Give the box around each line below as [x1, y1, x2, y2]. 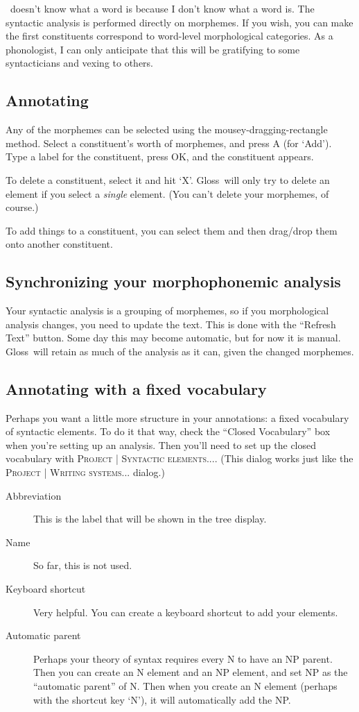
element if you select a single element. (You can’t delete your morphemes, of [6, 186, 329, 201]
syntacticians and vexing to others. [6, 56, 153, 70]
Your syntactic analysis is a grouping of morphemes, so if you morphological [6, 303, 329, 318]
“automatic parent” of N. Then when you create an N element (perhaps [33, 679, 338, 693]
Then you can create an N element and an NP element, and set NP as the [33, 665, 348, 679]
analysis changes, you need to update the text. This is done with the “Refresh [6, 316, 336, 331]
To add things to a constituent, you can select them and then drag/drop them [6, 223, 338, 237]
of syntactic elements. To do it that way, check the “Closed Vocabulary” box [6, 424, 331, 439]
